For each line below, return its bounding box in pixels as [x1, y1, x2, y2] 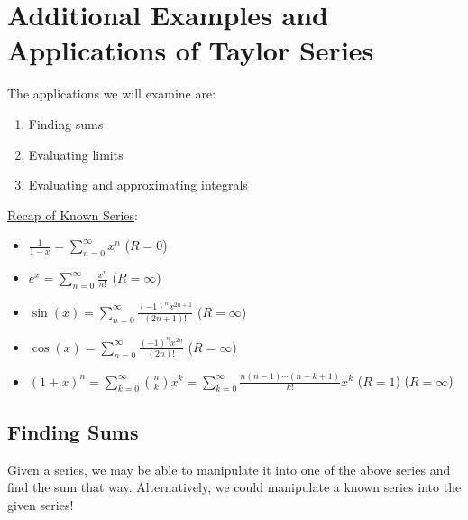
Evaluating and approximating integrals [28, 175, 248, 194]
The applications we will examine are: [7, 84, 216, 103]
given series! [7, 495, 74, 514]
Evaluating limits [28, 144, 124, 163]
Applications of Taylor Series [7, 32, 374, 69]
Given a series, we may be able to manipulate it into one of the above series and [7, 460, 451, 478]
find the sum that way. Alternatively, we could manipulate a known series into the [7, 478, 462, 497]
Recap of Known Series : [7, 205, 138, 224]
